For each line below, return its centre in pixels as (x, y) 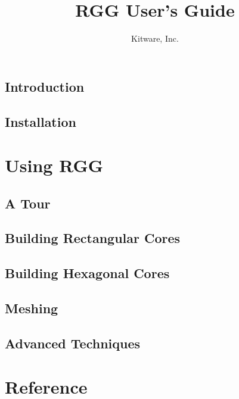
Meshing (32, 308)
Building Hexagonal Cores (87, 273)
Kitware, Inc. (155, 38)
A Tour (28, 203)
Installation (41, 121)
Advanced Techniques (73, 343)
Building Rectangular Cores (93, 238)
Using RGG (54, 165)
